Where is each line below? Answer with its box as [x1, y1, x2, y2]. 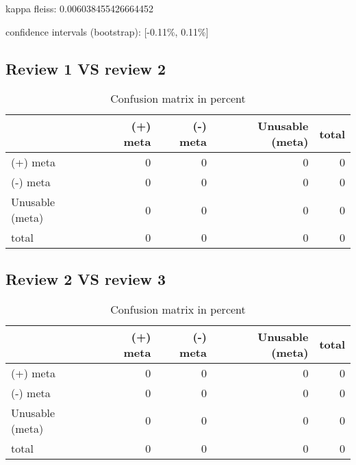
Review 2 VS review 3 [5, 268, 166, 289]
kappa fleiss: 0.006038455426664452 [5, 1, 153, 15]
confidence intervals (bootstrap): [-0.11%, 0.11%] [5, 24, 209, 38]
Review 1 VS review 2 [5, 58, 166, 79]
